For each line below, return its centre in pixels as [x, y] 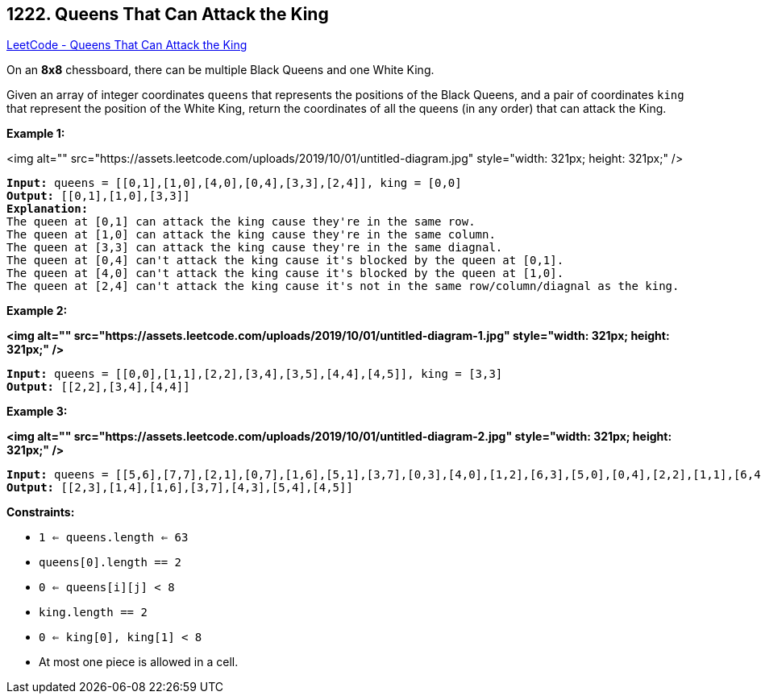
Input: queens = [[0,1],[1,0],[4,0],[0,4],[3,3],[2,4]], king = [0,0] [234, 183]
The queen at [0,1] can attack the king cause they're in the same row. [241, 222]
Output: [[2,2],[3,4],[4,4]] [98, 387]
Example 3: [37, 412]
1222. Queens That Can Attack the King [168, 14]
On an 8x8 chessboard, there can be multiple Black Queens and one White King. [220, 70]
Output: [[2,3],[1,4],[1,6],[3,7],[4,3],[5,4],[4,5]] [180, 488]
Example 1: [36, 134]
